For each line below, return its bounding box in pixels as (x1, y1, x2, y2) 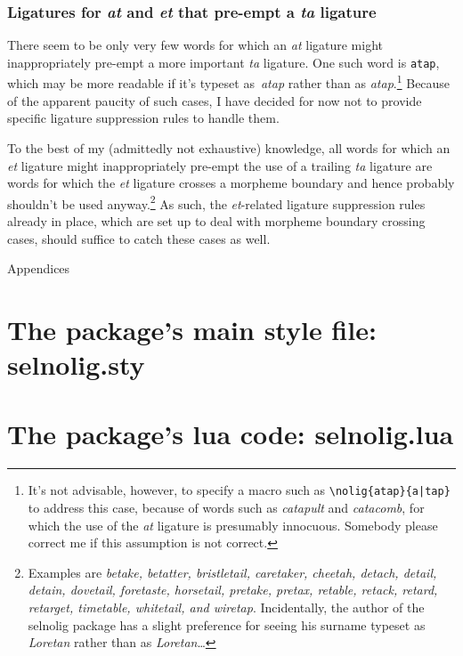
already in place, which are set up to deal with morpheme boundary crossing (7, 211, 426, 230)
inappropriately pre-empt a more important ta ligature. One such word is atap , (7, 53, 440, 71)
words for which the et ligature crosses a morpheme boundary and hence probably (7, 174, 455, 192)
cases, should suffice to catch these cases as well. (7, 229, 271, 247)
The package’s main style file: (7, 311, 377, 347)
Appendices (7, 259, 70, 278)
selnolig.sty (7, 346, 145, 383)
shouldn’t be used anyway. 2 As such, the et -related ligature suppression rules (7, 191, 426, 213)
